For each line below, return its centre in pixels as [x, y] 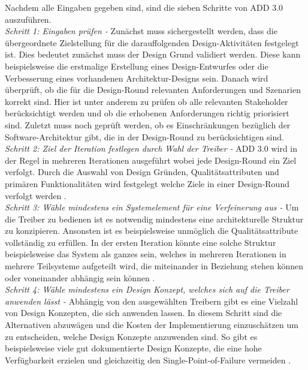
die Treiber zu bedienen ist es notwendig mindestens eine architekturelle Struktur [154, 219]
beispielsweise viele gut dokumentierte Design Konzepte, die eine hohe [133, 348]
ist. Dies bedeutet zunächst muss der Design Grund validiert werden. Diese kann [153, 54]
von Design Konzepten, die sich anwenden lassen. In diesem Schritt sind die [144, 313]
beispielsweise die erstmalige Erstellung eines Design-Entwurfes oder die [137, 66]
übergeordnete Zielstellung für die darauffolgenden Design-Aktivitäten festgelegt [152, 42]
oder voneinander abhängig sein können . [80, 277]
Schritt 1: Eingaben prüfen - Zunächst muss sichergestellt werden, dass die [141, 31]
